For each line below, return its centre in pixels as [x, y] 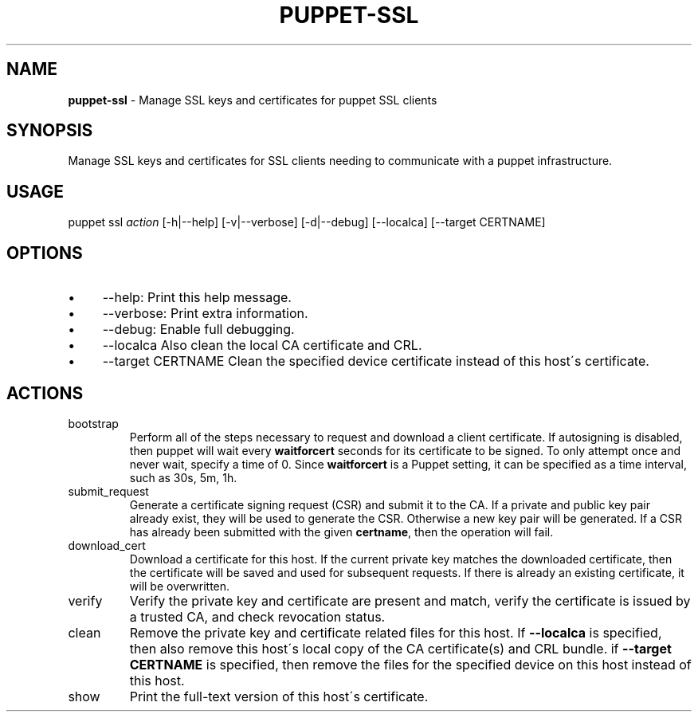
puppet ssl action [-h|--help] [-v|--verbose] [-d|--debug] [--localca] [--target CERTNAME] [307, 222]
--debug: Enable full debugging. [198, 330]
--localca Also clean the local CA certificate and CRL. [262, 345]
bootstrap [93, 423]
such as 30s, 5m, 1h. [183, 477]
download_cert [107, 545]
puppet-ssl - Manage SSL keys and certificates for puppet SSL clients [253, 100]
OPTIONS [45, 253]
